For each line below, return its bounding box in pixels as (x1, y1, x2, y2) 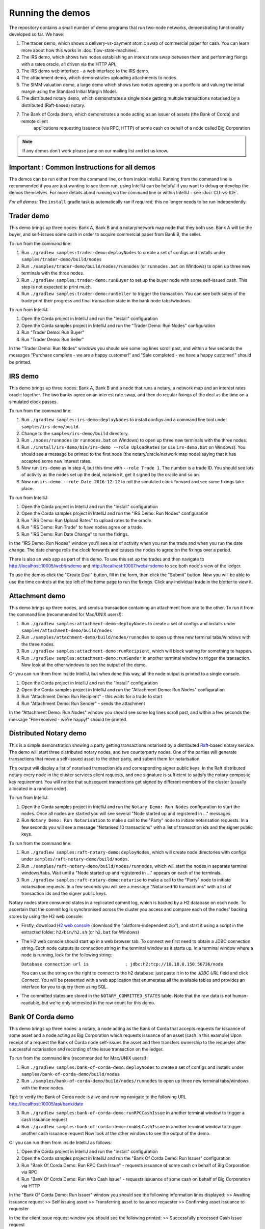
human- (232, 993, 249, 999)
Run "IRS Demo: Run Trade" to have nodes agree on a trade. (21, 524, 143, 530)
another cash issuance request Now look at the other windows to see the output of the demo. (21, 1131, 211, 1137)
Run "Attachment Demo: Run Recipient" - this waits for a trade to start (21, 694, 162, 700)
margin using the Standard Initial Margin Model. (21, 88, 117, 94)
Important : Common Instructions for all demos (9, 163, 156, 172)
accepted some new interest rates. (21, 458, 92, 464)
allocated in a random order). (9, 786, 68, 791)
